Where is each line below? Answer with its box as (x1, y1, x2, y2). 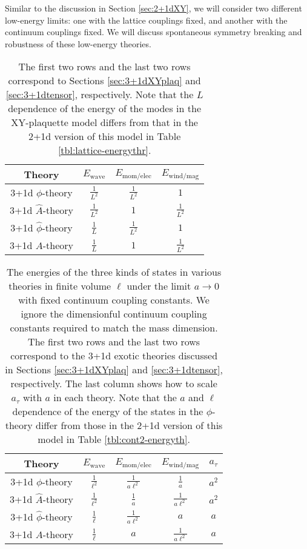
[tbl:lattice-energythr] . (58, 143, 151, 158)
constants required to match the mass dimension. (10, 321, 218, 335)
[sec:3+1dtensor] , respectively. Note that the (5, 87, 194, 102)
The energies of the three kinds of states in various (6, 265, 222, 279)
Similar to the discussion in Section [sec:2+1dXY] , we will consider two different (5, 2, 302, 14)
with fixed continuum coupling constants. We (18, 293, 210, 307)
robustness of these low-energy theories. (5, 37, 151, 50)
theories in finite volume (8, 279, 111, 293)
